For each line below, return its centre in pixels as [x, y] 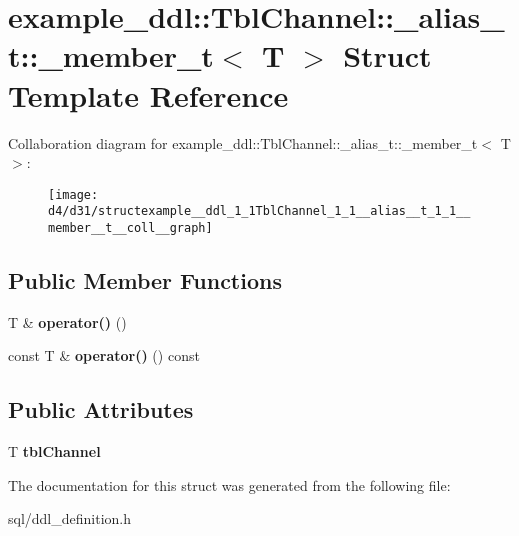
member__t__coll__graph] [130, 228]
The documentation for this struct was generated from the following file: [229, 484]
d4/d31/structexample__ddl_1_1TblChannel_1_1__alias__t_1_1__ [259, 211]
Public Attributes [101, 409]
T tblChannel [54, 451]
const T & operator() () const [104, 355]
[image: [73, 194]
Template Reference [148, 94]
